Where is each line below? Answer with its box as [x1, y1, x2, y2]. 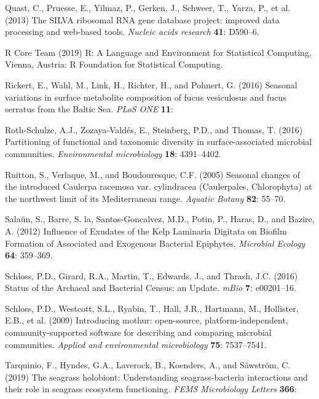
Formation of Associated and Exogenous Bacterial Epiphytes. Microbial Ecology [5, 236, 305, 249]
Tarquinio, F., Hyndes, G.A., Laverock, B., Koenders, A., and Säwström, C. [5, 358, 291, 371]
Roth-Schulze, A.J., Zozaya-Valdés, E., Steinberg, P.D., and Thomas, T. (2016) [5, 123, 303, 136]
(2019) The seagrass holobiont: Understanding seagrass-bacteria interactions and [5, 370, 308, 383]
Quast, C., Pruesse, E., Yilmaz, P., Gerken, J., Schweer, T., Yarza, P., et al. [5, 1, 291, 14]
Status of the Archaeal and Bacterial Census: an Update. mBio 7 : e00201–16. [5, 281, 296, 294]
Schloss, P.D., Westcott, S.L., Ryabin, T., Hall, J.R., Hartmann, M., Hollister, [5, 301, 299, 314]
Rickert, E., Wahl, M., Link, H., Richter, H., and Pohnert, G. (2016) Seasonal [5, 78, 297, 91]
